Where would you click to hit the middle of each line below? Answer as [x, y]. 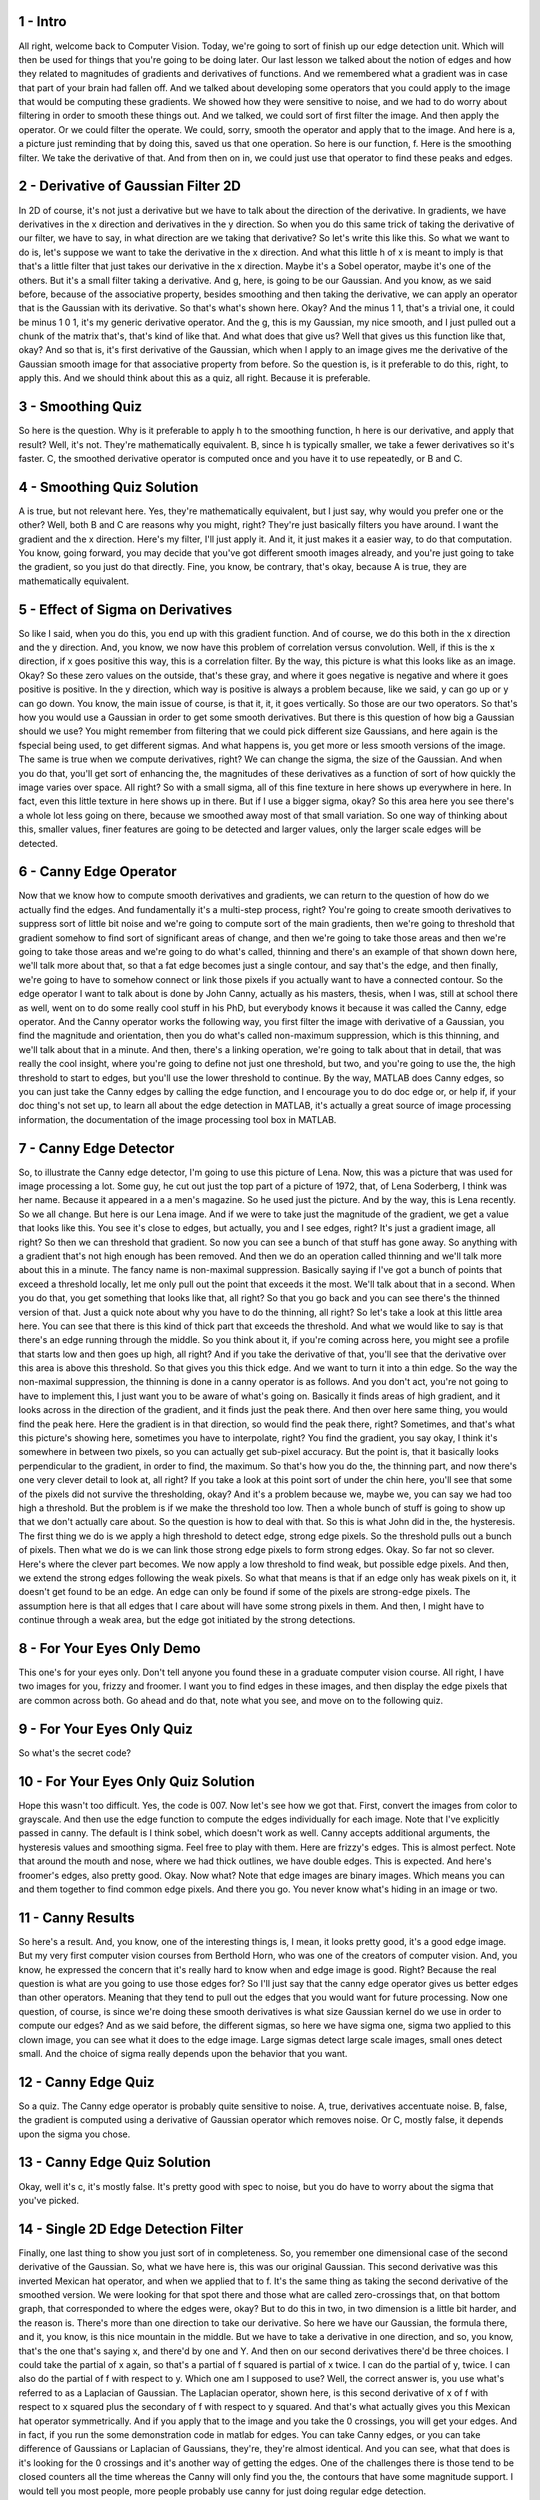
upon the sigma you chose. [74, 2134]
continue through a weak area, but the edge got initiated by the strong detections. [187, 1620]
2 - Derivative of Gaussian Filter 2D [130, 186]
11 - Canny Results [76, 1917]
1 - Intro [42, 21]
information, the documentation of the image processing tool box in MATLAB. [177, 1119]
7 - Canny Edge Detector [96, 1148]
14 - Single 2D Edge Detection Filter [131, 2228]
